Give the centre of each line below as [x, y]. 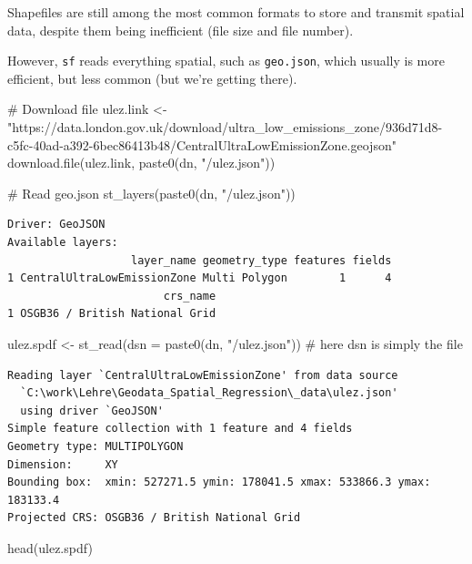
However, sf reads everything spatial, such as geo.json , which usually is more [226, 61]
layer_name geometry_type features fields [261, 260]
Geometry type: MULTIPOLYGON [95, 446]
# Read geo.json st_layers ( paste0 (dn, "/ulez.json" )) [151, 193]
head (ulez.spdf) [50, 547]
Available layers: [63, 242]
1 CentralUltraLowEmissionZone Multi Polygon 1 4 [200, 278]
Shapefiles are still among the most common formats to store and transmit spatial [236, 12]
